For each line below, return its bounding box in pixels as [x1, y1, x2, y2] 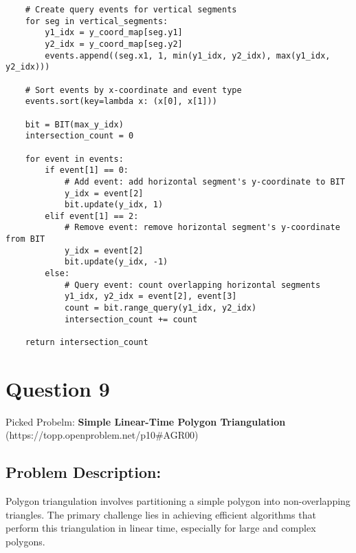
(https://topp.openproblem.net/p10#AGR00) [5, 428, 199, 442]
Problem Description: [5, 461, 162, 483]
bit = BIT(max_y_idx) [25, 119, 124, 129]
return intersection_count [25, 337, 148, 348]
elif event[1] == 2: [45, 211, 139, 221]
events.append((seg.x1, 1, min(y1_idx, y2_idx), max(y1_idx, [45, 50, 331, 61]
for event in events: [25, 154, 124, 164]
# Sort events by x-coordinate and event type [25, 85, 242, 95]
